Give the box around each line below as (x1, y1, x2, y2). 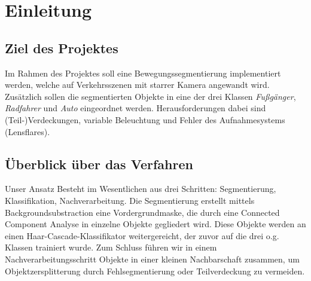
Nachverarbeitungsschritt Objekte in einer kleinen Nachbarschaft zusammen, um (5, 252, 300, 265)
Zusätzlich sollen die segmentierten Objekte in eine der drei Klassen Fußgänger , (5, 90, 296, 102)
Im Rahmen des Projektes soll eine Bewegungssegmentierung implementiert (5, 66, 281, 79)
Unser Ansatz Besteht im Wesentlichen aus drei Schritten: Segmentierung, (5, 182, 276, 195)
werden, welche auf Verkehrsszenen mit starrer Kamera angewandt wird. (5, 78, 270, 91)
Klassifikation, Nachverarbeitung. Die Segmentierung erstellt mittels (5, 194, 255, 206)
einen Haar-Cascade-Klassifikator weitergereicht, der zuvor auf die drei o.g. (5, 229, 279, 242)
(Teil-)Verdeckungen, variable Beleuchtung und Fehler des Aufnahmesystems (5, 113, 285, 126)
